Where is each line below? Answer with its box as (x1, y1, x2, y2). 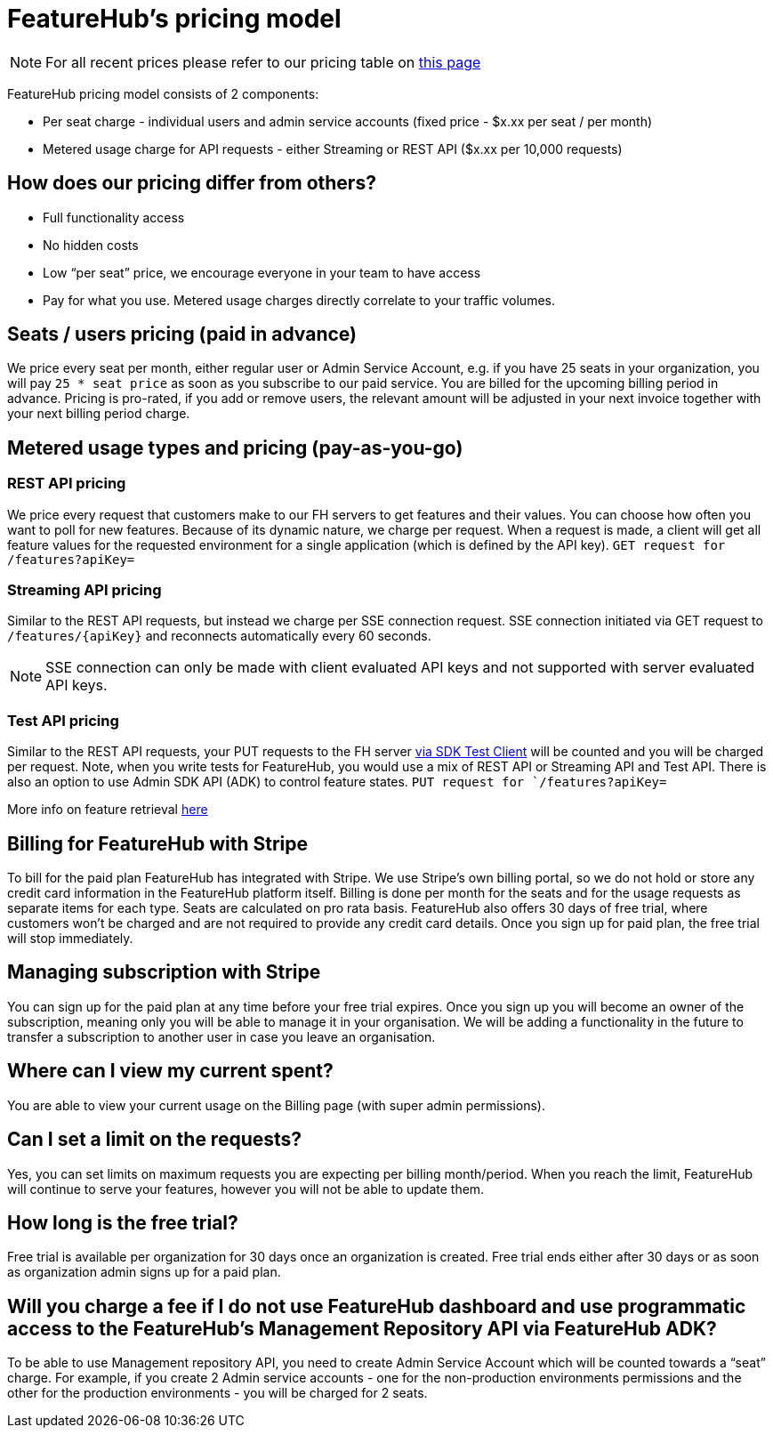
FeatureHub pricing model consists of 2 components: (7, 85, 319, 101)
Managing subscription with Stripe (7, 961, 321, 984)
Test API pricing (7, 711, 119, 730)
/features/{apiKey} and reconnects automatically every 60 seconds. (7, 628, 431, 644)
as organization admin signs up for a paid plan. (7, 1264, 281, 1280)
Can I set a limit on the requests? (7, 1128, 302, 1151)
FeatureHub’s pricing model (7, 4, 342, 34)
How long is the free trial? (7, 1211, 238, 1234)
